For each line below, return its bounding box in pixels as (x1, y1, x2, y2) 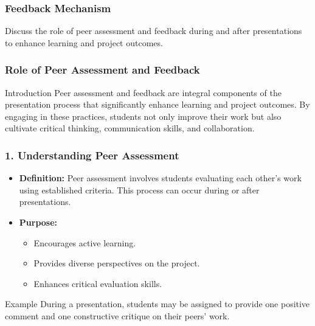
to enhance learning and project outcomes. (5, 36, 163, 49)
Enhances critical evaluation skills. (33, 277, 162, 290)
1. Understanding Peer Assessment (5, 147, 179, 162)
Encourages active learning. (33, 236, 136, 249)
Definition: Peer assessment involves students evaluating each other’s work (19, 172, 302, 184)
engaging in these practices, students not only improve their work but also (5, 109, 282, 122)
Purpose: (19, 216, 58, 228)
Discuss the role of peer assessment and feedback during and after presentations (5, 24, 302, 37)
